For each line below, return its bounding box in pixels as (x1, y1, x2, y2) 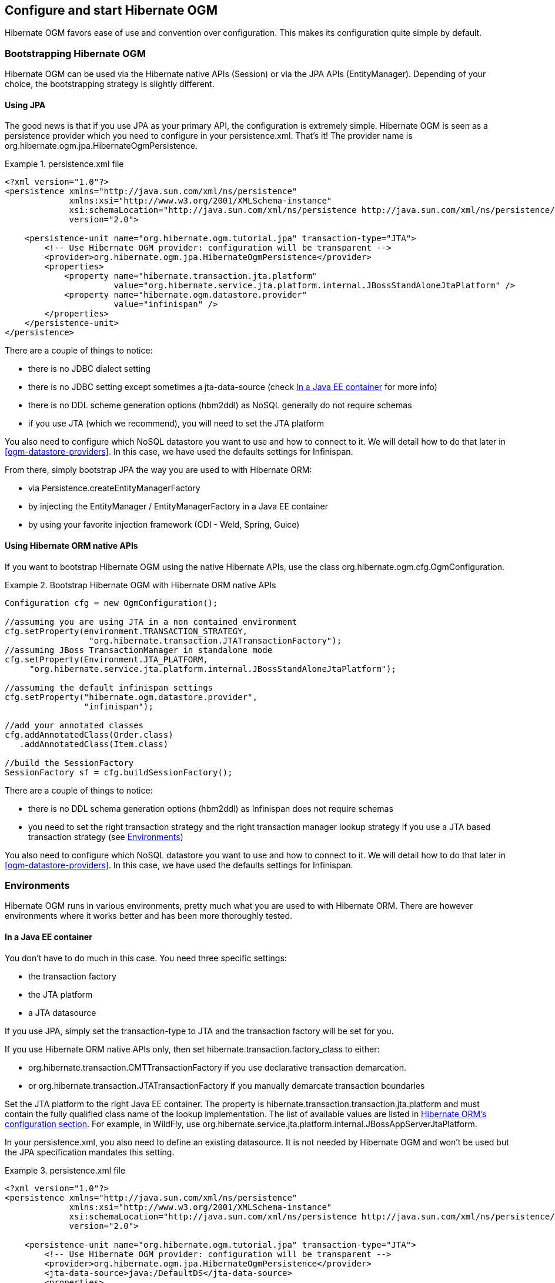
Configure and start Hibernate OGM (5, 3, 218, 18)
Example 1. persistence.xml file (5, 159, 124, 169)
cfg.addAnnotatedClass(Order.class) (5, 729, 173, 739)
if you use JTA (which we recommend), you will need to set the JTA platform (28, 418, 324, 429)
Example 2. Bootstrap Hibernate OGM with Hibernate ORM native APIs (5, 579, 276, 590)
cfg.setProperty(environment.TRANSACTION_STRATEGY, (5, 626, 248, 636)
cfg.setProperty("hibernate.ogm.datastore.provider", (5, 692, 258, 702)
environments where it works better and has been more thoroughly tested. (5, 911, 293, 921)
